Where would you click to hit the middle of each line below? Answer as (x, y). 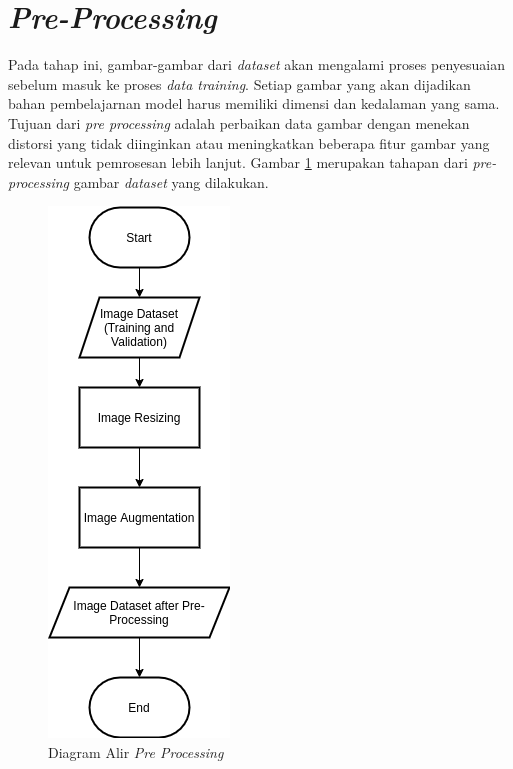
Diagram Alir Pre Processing (136, 751)
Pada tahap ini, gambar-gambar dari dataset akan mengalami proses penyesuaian (256, 64)
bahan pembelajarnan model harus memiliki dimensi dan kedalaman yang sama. (254, 103)
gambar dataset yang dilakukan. (171, 181)
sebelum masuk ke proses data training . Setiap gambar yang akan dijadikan (239, 83)
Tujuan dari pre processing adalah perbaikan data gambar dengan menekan (239, 122)
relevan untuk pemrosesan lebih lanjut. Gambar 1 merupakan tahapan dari (238, 162)
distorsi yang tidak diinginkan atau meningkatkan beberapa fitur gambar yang (249, 142)
